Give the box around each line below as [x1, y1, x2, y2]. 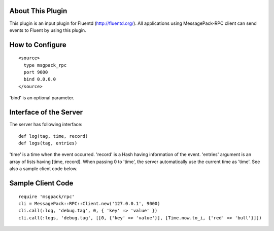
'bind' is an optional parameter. [9, 95, 75, 101]
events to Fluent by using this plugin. [9, 27, 86, 33]
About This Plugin [9, 7, 67, 15]
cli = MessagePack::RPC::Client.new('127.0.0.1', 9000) [18, 201, 160, 206]
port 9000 [23, 69, 48, 75]
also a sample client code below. [9, 166, 78, 172]
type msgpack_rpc [23, 62, 67, 68]
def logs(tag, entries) [18, 140, 78, 146]
